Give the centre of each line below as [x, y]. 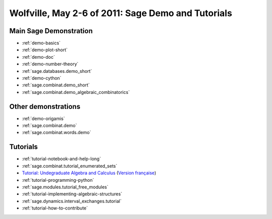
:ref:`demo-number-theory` [50, 64]
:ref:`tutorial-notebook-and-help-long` [61, 159]
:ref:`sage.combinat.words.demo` [56, 133]
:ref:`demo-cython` [42, 78]
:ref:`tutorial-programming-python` [58, 180]
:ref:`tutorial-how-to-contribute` [55, 208]
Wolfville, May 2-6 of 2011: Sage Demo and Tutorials [121, 13]
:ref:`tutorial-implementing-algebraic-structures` [72, 194]
